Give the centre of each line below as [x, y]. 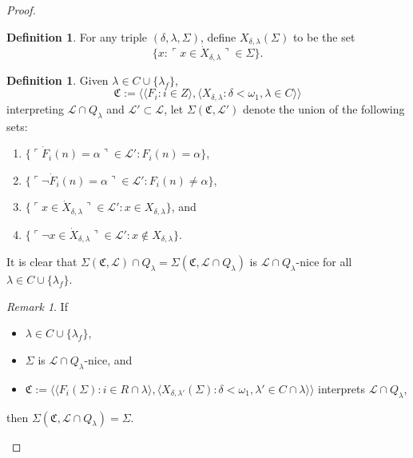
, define [218, 36]
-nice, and [108, 360]
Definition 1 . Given [58, 80]
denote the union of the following [324, 108]
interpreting [36, 108]
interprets [342, 388]
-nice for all [324, 262]
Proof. [21, 10]
